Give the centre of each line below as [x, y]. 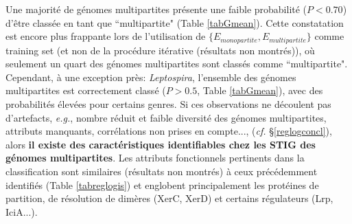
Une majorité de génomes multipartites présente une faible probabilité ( [156, 9]
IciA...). [22, 211]
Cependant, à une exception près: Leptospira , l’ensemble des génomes [151, 77]
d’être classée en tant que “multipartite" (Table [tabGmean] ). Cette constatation [175, 22]
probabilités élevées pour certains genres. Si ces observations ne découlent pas [168, 104]
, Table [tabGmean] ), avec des [260, 90]
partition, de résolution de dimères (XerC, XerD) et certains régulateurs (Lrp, [169, 198]
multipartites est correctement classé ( [86, 90]
